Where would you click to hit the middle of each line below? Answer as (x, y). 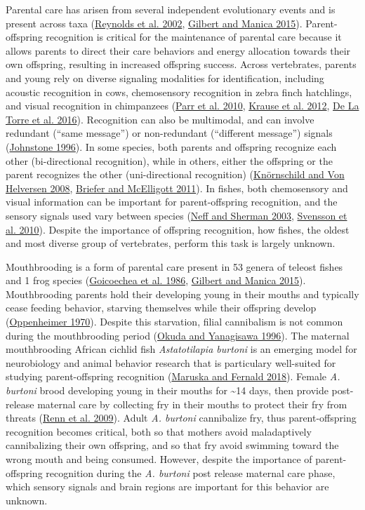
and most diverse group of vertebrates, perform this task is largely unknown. (171, 243)
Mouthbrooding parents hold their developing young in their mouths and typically (182, 294)
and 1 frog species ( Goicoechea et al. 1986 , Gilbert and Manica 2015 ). (156, 280)
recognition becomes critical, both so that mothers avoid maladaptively (159, 431)
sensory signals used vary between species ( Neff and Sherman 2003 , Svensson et (177, 215)
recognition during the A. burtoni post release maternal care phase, (191, 472)
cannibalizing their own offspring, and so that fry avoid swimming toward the (172, 445)
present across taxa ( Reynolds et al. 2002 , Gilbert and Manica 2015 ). (154, 23)
